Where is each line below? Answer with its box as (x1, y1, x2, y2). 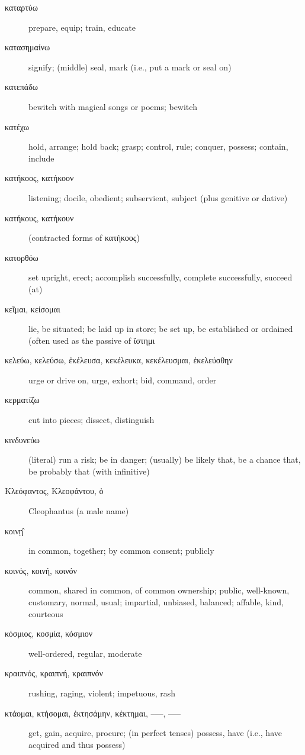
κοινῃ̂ (5, 524, 24, 537)
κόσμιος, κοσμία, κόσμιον (5, 627, 93, 640)
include (28, 151, 54, 164)
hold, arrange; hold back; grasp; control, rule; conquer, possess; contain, (28, 140, 288, 153)
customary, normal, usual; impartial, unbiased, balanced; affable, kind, (28, 596, 284, 608)
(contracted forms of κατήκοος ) (28, 231, 140, 244)
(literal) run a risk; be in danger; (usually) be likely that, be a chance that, (28, 453, 301, 466)
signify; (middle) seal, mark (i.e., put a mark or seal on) (28, 60, 232, 73)
